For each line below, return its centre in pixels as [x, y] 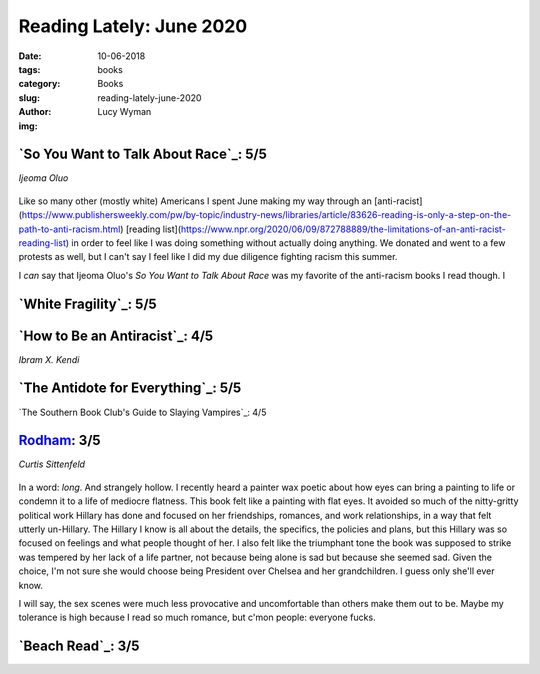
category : [39, 84]
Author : [35, 112]
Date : [30, 56]
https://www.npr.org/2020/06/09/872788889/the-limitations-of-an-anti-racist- [343, 229]
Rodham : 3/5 [59, 440]
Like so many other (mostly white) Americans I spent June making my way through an [195, 201]
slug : [29, 97]
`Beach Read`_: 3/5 [79, 646]
